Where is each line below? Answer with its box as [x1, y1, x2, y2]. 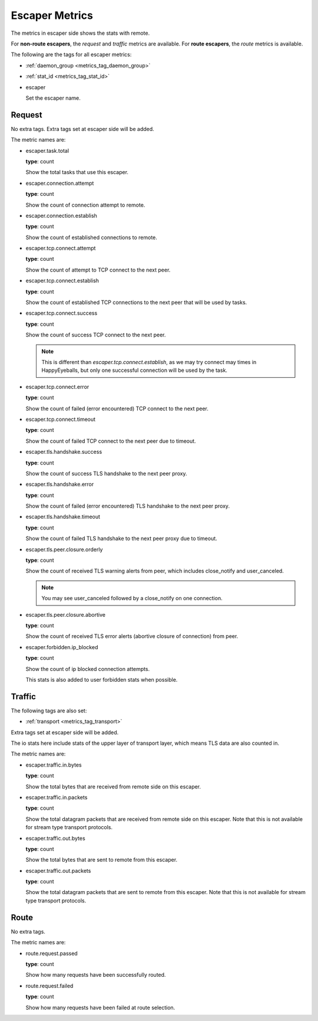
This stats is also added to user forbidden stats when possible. [25, 676, 178, 683]
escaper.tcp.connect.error [25, 383, 90, 390]
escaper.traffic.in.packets [25, 794, 88, 801]
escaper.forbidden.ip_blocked [25, 643, 98, 650]
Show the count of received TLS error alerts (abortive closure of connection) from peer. [25, 633, 238, 640]
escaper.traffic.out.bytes [25, 835, 85, 842]
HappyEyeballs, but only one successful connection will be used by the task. [41, 366, 228, 374]
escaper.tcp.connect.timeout [25, 415, 96, 423]
